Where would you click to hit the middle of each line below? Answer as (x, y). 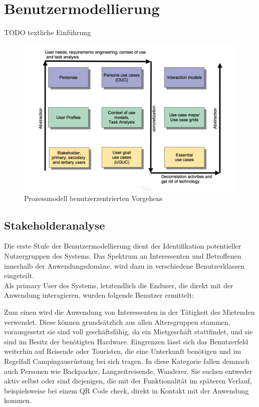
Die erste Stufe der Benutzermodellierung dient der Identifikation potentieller (123, 246)
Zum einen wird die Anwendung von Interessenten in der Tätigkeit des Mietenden (129, 312)
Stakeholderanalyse (55, 225)
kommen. (18, 400)
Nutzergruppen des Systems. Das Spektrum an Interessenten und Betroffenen (123, 256)
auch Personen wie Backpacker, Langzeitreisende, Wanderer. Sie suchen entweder (128, 371)
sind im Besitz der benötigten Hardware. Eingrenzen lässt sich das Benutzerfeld (126, 341)
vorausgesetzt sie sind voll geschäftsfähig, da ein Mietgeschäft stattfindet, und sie (128, 332)
